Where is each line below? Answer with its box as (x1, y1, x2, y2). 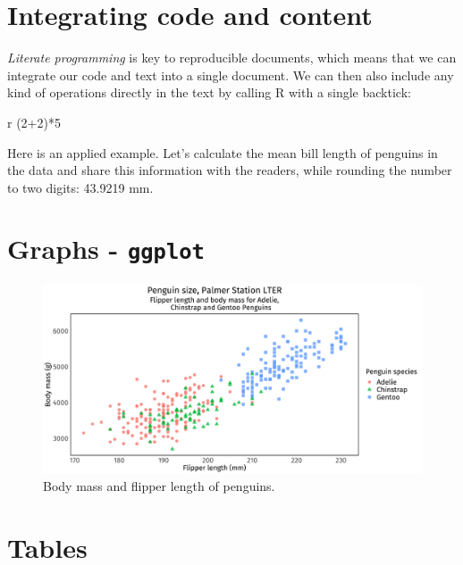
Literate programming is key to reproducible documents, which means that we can (7, 48, 457, 67)
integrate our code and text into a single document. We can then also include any (7, 65, 454, 84)
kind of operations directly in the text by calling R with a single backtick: (7, 83, 411, 102)
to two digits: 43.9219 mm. (7, 178, 154, 196)
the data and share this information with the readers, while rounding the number (7, 161, 452, 179)
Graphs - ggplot (7, 230, 205, 267)
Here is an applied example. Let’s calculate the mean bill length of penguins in (7, 143, 438, 162)
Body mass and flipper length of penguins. (43, 477, 275, 495)
